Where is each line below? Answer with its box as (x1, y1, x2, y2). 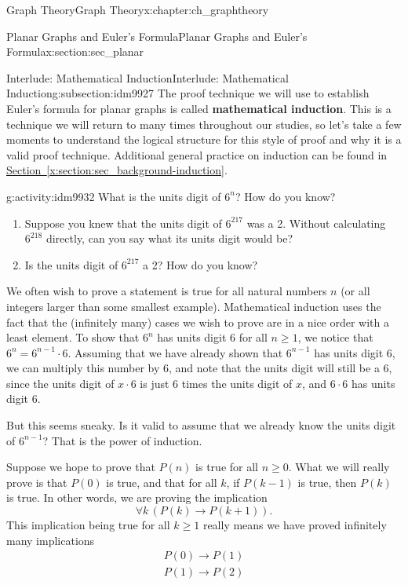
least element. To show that (6, 329, 140, 346)
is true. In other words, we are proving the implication (6, 489, 268, 506)
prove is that (6, 473, 67, 490)
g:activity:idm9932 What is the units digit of (6, 188, 221, 204)
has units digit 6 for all (157, 329, 268, 346)
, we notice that (297, 329, 373, 346)
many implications (6, 532, 95, 548)
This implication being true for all (6, 517, 170, 533)
